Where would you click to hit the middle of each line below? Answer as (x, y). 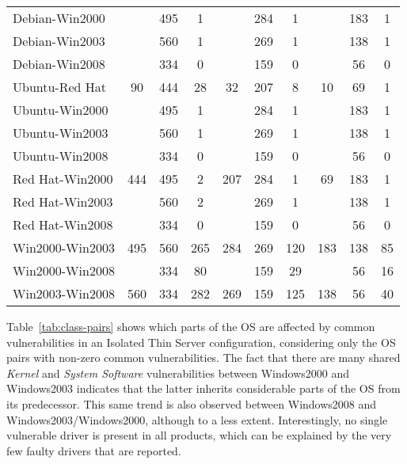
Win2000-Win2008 (64, 270)
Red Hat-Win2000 (63, 179)
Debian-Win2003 (59, 41)
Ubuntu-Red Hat (60, 87)
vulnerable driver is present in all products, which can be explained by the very (199, 435)
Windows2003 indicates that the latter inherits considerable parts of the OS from (203, 388)
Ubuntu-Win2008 (61, 156)
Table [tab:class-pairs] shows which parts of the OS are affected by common (191, 326)
